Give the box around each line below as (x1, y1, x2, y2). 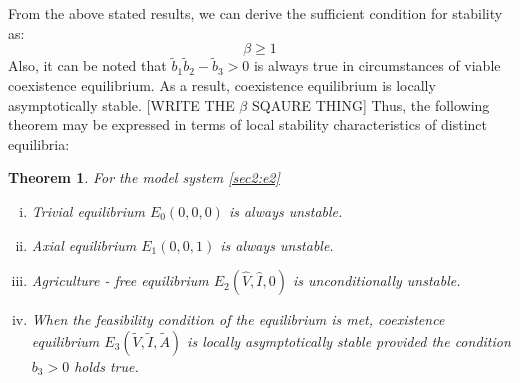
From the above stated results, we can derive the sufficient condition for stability (8, 3, 503, 23)
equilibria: (8, 133, 70, 154)
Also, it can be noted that (8, 55, 167, 76)
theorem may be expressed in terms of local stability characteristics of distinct (8, 114, 488, 135)
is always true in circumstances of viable (253, 55, 501, 76)
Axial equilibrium (31, 234, 137, 255)
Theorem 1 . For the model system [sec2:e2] (8, 167, 280, 188)
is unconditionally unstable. (292, 270, 461, 291)
